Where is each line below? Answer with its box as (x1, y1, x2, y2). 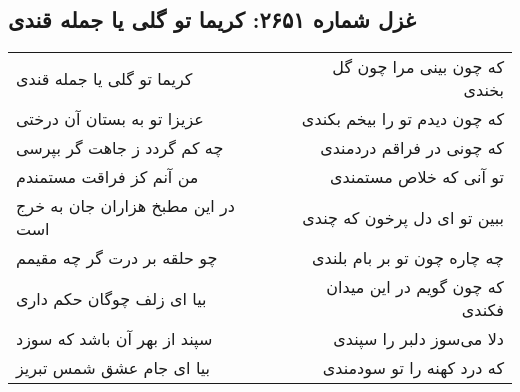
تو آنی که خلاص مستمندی (330, 165, 504, 189)
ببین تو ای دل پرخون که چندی (302, 205, 504, 229)
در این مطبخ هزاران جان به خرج (16, 194, 235, 218)
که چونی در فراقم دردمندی (320, 136, 504, 160)
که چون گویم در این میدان (326, 275, 504, 299)
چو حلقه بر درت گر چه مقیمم (16, 246, 218, 270)
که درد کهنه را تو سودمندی (322, 356, 504, 380)
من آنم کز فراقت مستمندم (16, 165, 199, 189)
